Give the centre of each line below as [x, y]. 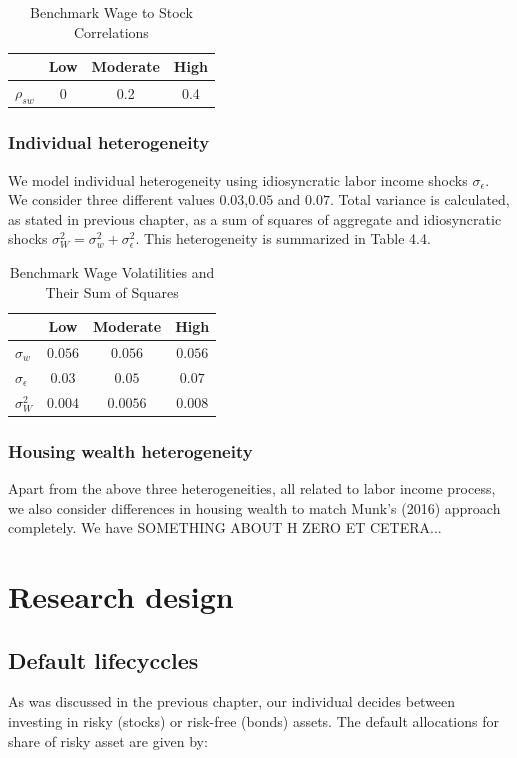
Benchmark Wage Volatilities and [112, 271]
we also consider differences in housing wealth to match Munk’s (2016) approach [254, 507]
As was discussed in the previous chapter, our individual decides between [232, 701]
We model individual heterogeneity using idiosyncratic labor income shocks [238, 179]
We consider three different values [111, 199]
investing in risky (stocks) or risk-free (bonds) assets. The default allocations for [253, 720]
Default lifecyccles [103, 659]
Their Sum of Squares [112, 291]
